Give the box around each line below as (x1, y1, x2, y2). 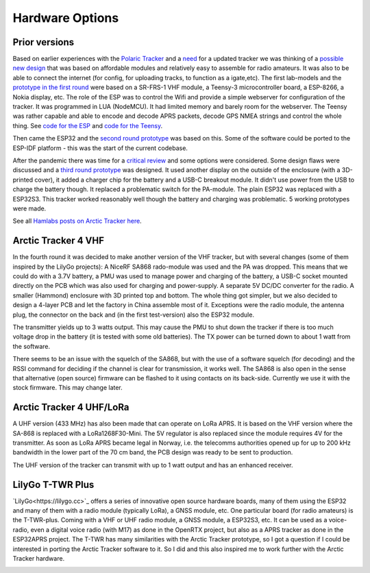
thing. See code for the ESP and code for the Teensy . (12, 121, 163, 130)
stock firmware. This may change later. (12, 384, 123, 392)
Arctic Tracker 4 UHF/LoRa (12, 402, 129, 413)
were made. (12, 204, 47, 212)
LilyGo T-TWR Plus (12, 478, 95, 490)
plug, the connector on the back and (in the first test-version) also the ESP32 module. (12, 310, 255, 319)
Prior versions (12, 36, 75, 48)
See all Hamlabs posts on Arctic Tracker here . (12, 217, 142, 225)
